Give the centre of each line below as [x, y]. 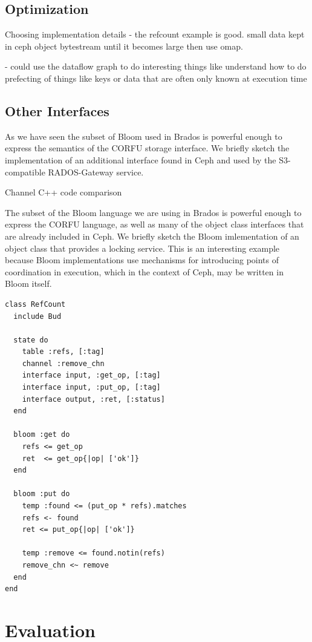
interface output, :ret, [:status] [93, 399]
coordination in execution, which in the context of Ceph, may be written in [144, 271]
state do [31, 340]
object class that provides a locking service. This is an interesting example [142, 248]
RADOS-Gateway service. [96, 172]
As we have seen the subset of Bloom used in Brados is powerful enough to [144, 136]
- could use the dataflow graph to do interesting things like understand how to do [156, 66]
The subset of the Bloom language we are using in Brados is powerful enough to [153, 212]
